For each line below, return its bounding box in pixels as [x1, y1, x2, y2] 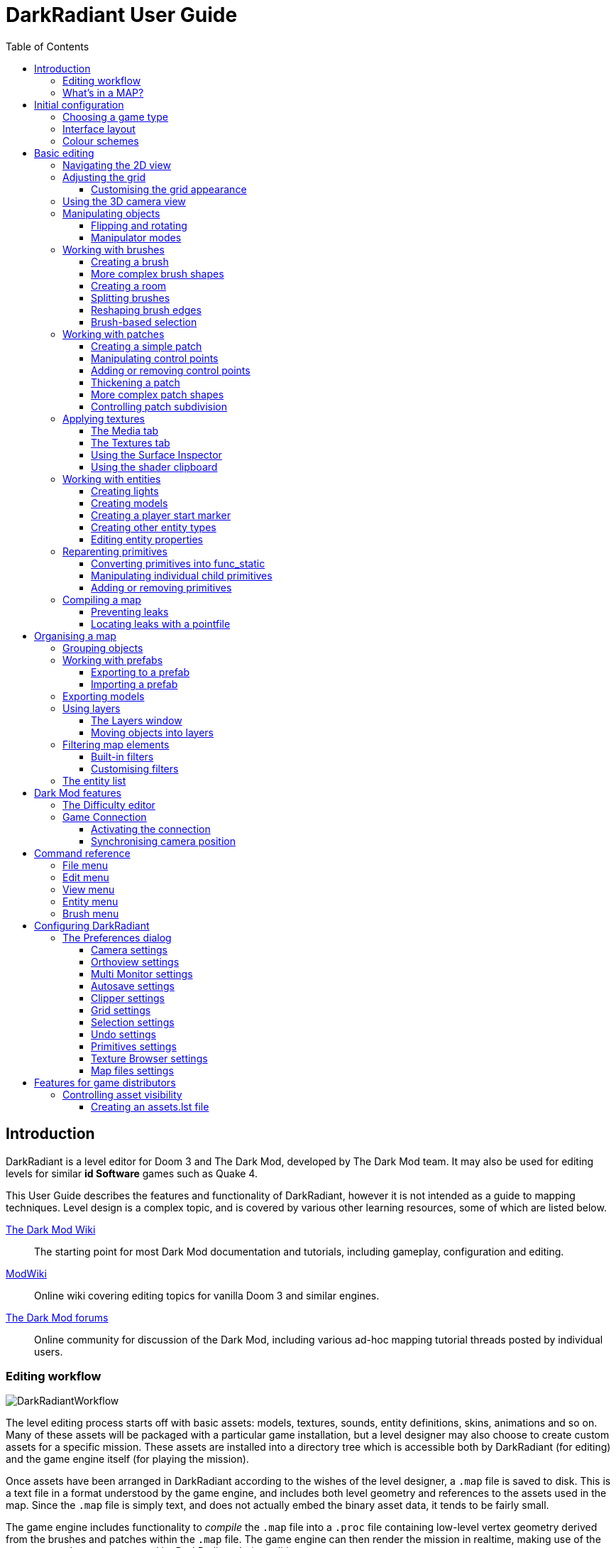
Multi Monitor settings [91, 967, 193, 980]
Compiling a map [62, 593, 141, 606]
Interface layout [62, 122, 136, 135]
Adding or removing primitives [91, 581, 232, 594]
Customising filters [91, 762, 179, 775]
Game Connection [62, 810, 147, 823]
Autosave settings [91, 979, 175, 992]
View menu [62, 883, 115, 895]
